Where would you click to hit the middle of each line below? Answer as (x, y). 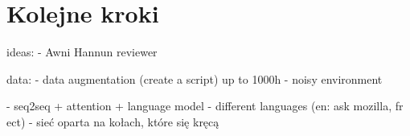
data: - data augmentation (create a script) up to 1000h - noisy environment (195, 78)
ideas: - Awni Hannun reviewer (82, 52)
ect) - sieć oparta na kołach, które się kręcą (113, 121)
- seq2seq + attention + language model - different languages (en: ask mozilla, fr (205, 106)
